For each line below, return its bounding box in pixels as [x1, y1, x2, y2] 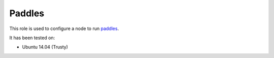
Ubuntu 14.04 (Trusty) [22, 44, 68, 50]
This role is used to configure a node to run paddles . [9, 25, 119, 32]
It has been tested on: [9, 35, 55, 41]
